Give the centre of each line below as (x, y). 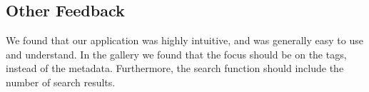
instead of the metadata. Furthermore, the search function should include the (175, 68)
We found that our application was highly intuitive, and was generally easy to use (184, 40)
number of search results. (61, 82)
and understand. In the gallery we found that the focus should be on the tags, (176, 54)
